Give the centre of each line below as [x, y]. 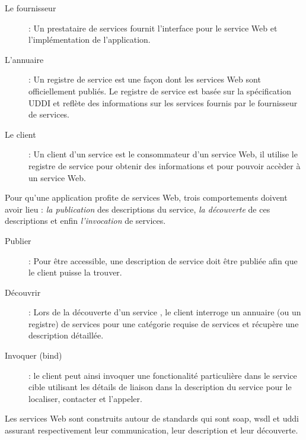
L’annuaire [24, 59]
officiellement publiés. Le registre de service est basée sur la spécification [160, 91]
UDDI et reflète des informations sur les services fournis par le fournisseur [163, 102]
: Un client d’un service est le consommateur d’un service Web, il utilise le [163, 154]
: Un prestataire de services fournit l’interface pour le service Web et [153, 28]
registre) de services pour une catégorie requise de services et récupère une [164, 323]
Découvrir [23, 292]
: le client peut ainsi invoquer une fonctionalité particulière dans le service [163, 375]
